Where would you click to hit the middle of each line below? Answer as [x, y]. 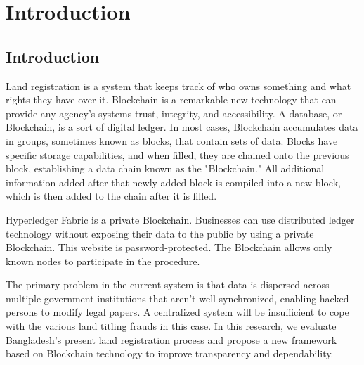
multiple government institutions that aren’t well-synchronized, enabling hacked [177, 298]
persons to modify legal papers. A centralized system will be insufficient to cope [177, 312]
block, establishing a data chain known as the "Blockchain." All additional [165, 168]
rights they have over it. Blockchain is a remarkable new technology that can [171, 100]
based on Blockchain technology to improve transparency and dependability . [170, 353]
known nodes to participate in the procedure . [103, 261]
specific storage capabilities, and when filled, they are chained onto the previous [177, 154]
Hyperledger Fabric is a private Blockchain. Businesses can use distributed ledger [180, 219]
